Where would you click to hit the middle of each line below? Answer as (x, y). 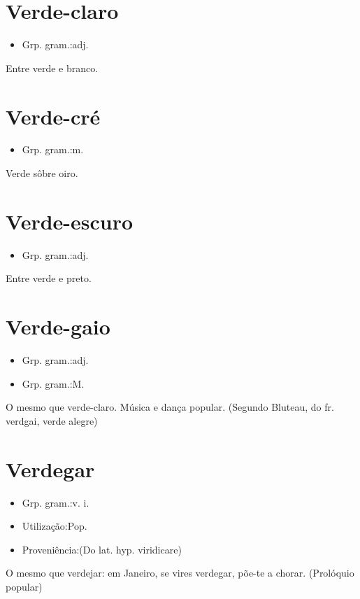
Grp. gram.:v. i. (56, 502)
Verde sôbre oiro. (42, 173)
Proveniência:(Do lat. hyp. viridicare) (102, 549)
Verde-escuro (70, 221)
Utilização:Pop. (55, 526)
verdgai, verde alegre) (52, 420)
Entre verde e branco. (52, 68)
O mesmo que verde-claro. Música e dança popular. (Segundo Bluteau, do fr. (170, 407)
